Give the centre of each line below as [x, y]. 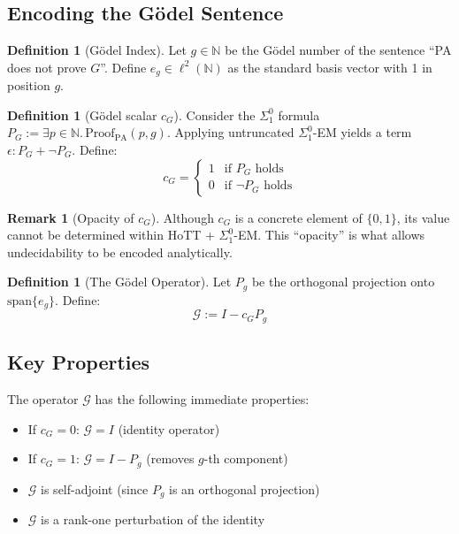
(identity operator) [169, 428]
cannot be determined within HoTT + [111, 235]
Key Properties [79, 362]
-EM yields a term [362, 132]
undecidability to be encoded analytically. [120, 252]
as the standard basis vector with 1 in [330, 67]
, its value [423, 217]
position [29, 85]
